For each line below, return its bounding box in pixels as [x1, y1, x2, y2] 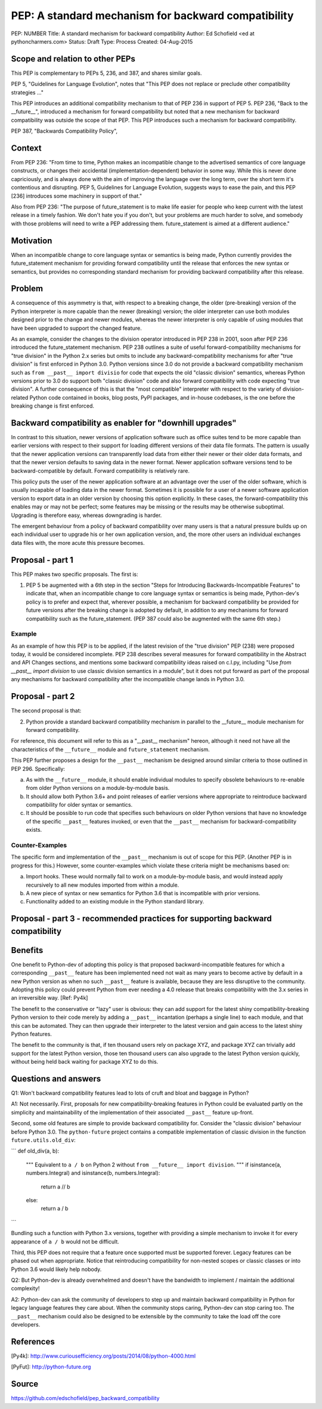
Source [11, 1379, 39, 1389]
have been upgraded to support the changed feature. [11, 324, 143, 332]
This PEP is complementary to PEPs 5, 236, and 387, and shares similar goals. [11, 69, 202, 76]
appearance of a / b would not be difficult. [11, 1238, 119, 1245]
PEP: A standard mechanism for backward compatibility [11, 9, 294, 22]
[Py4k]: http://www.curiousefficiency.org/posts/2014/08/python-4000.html [11, 1352, 196, 1359]
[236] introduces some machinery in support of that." [11, 192, 143, 200]
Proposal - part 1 [11, 555, 74, 565]
